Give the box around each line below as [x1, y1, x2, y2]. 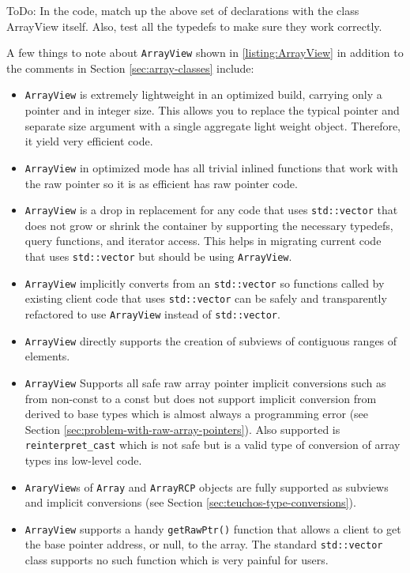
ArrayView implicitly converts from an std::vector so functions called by [24, 274, 385, 291]
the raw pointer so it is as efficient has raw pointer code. [24, 175, 298, 191]
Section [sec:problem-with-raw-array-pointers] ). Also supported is [24, 420, 340, 437]
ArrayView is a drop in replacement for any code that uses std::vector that [24, 202, 398, 218]
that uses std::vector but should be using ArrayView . [24, 247, 292, 264]
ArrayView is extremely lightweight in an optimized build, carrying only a [24, 86, 382, 103]
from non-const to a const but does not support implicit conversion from [24, 390, 377, 406]
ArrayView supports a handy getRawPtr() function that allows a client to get [24, 520, 401, 537]
